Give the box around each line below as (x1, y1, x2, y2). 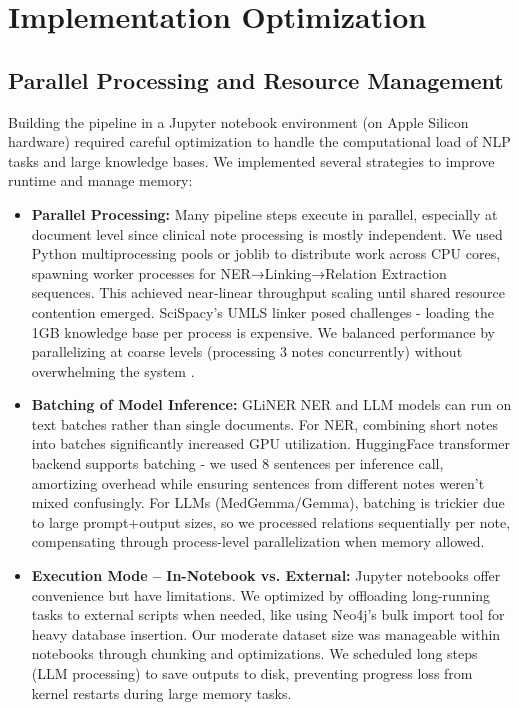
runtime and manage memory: (8, 170, 193, 191)
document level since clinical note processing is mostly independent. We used (31, 223, 503, 244)
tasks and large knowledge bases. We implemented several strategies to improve (8, 150, 495, 171)
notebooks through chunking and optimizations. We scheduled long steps (31, 643, 478, 664)
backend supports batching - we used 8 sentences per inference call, (31, 453, 444, 474)
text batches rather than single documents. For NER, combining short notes (31, 413, 499, 434)
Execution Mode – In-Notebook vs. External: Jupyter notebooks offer (31, 565, 501, 586)
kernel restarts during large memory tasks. (31, 682, 292, 703)
